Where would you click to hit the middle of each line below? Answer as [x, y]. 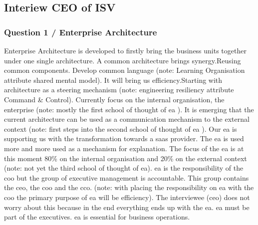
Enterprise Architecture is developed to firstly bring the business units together [125, 50]
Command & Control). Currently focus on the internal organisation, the [114, 99]
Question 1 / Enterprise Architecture [81, 32]
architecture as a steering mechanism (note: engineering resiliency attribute [119, 90]
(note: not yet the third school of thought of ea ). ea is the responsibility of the [124, 168]
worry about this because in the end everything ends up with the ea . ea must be [127, 207]
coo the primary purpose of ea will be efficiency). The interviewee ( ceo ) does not [127, 197]
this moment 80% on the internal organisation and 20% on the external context [126, 158]
